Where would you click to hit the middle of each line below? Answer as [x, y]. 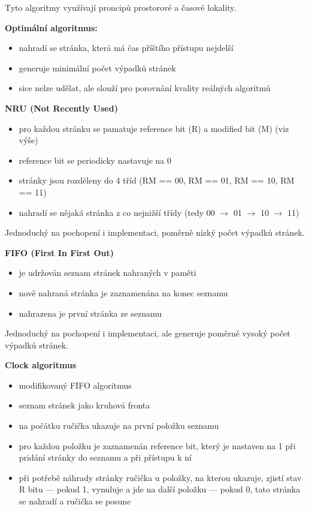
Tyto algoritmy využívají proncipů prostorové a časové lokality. [121, 7]
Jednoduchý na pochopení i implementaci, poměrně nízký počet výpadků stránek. [155, 232]
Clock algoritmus [41, 365]
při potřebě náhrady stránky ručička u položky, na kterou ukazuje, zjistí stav [160, 477]
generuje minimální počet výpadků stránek [97, 67]
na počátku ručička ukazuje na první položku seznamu [119, 426]
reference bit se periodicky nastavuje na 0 [95, 160]
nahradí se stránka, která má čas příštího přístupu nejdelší [126, 48]
